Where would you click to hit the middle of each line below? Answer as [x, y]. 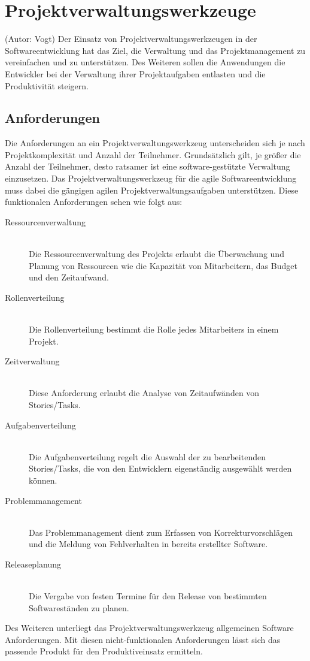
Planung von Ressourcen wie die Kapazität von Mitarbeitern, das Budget [163, 265]
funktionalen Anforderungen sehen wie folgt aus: [94, 202]
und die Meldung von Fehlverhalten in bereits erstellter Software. [148, 544]
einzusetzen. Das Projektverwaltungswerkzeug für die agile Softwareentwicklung [151, 178]
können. [43, 480]
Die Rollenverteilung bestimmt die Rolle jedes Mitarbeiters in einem [154, 329]
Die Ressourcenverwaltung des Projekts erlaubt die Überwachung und [156, 254]
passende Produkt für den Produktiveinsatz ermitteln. [104, 651]
